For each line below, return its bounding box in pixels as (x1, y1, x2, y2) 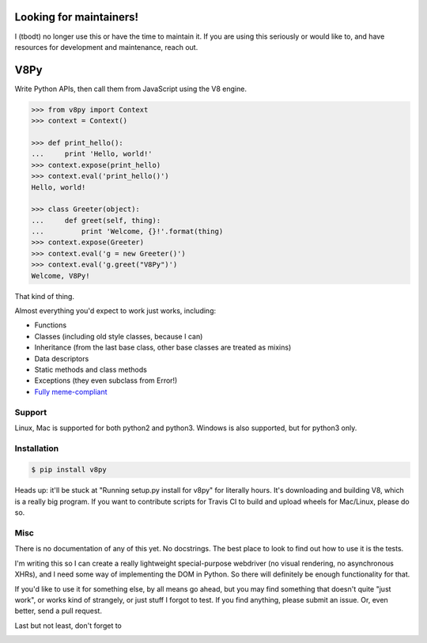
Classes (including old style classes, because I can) (34, 331, 203, 341)
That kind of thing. (14, 291, 75, 301)
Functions (34, 320, 67, 330)
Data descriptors (34, 354, 89, 363)
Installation (14, 443, 59, 454)
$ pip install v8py (31, 465, 107, 475)
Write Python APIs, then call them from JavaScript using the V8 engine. (14, 84, 247, 93)
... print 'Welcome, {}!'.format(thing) (31, 227, 224, 236)
